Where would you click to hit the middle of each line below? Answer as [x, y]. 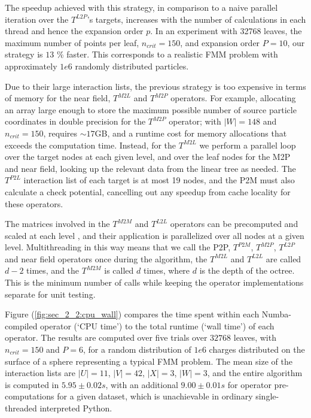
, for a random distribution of [137, 349]
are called [283, 258]
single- [267, 396]
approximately [31, 66]
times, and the [53, 270]
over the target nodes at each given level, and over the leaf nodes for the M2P [148, 157]
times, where [167, 270]
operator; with [195, 121]
